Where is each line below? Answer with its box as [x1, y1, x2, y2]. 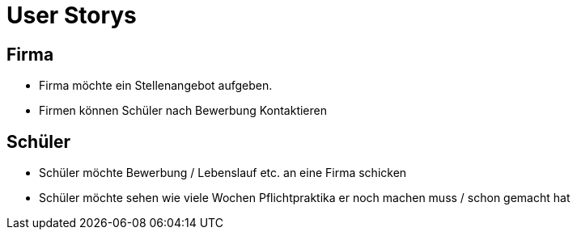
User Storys [6, 2, 137, 29]
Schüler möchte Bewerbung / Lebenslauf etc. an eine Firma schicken [39, 166, 407, 180]
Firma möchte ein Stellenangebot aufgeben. [39, 78, 273, 93]
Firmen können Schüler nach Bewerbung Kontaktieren [39, 103, 327, 118]
